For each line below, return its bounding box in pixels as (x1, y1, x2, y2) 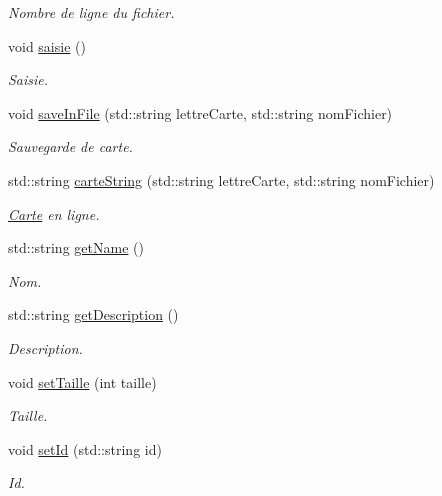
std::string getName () (8, 237, 144, 258)
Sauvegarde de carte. (8, 136, 133, 157)
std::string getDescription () (8, 304, 179, 325)
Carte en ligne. (8, 203, 100, 224)
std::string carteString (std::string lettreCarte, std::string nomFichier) (8, 169, 435, 190)
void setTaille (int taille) (8, 371, 157, 392)
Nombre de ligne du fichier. (8, 2, 175, 22)
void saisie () (8, 35, 86, 56)
